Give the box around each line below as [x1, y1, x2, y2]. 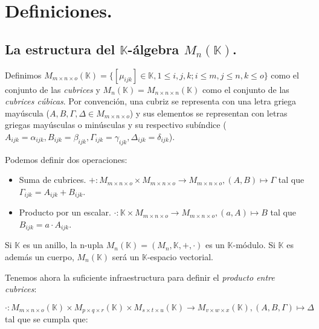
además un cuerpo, [5, 251, 74, 263]
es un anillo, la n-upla [22, 238, 104, 251]
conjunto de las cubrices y [5, 83, 100, 95]
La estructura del [5, 39, 115, 58]
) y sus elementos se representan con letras [129, 106, 288, 119]
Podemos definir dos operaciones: [5, 153, 127, 165]
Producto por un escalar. [19, 206, 111, 219]
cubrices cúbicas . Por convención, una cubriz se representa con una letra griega [5, 95, 296, 107]
